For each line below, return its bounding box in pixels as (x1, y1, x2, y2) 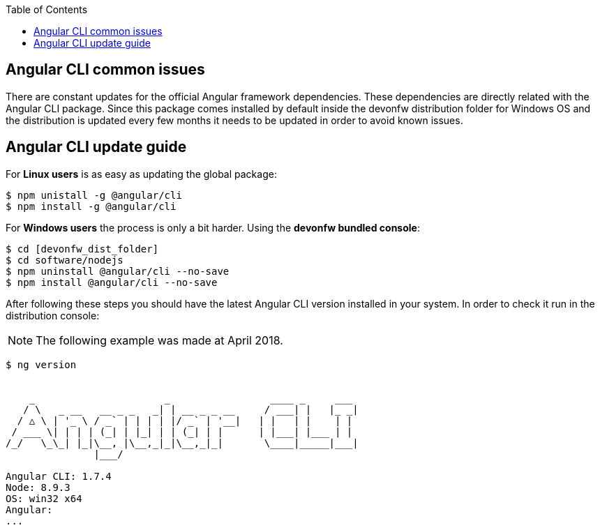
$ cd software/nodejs (6, 254, 123, 266)
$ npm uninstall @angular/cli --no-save (6, 265, 230, 277)
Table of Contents (6, 3, 88, 15)
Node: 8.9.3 (6, 481, 70, 493)
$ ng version (6, 358, 77, 370)
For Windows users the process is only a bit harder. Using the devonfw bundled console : (6, 221, 420, 234)
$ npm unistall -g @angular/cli (6, 189, 182, 201)
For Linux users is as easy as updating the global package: (6, 167, 277, 180)
